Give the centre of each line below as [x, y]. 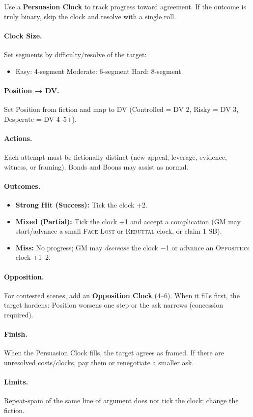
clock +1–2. [33, 257]
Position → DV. [32, 90]
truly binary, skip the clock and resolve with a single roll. [90, 16]
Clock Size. [23, 35]
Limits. [16, 382]
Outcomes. [22, 186]
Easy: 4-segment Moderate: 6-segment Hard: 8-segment [98, 71]
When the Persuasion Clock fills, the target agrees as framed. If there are [114, 353]
